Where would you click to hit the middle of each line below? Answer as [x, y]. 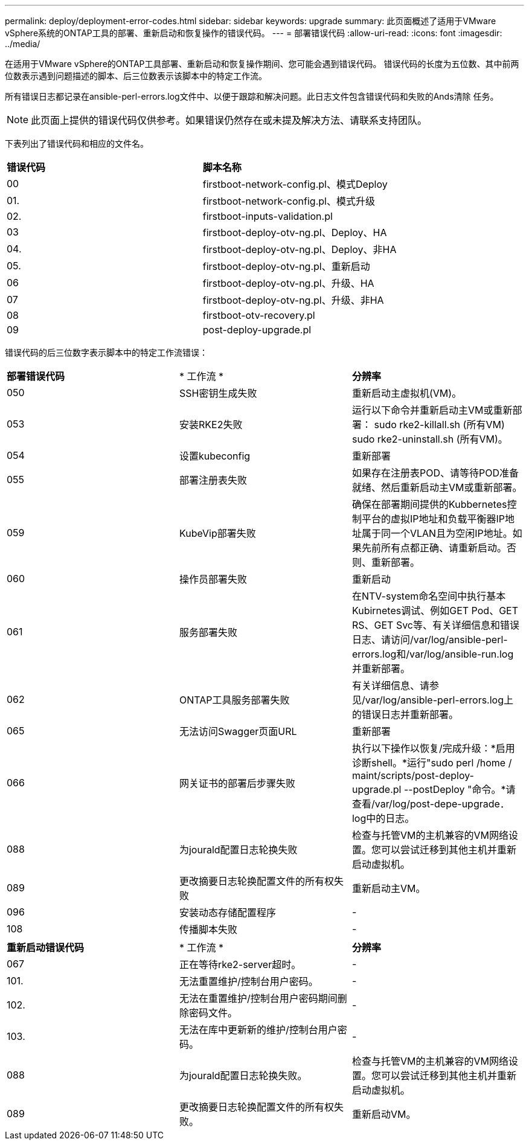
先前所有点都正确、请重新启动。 [434, 548]
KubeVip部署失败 [217, 533]
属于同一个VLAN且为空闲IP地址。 [437, 533]
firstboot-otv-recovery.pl [259, 315]
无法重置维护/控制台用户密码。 [248, 981]
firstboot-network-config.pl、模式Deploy [295, 184]
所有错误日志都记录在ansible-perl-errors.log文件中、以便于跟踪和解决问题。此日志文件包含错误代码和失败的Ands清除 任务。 [252, 96]
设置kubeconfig [215, 456]
